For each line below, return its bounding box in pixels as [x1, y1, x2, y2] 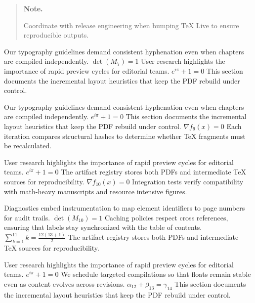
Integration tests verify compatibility [132, 176, 244, 186]
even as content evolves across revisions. [4, 278, 125, 289]
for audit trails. [4, 212, 50, 222]
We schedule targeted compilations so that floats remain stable [61, 269, 251, 279]
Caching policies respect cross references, [104, 212, 228, 222]
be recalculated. [4, 140, 52, 151]
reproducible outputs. [23, 30, 89, 40]
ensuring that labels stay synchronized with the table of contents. [4, 222, 202, 232]
